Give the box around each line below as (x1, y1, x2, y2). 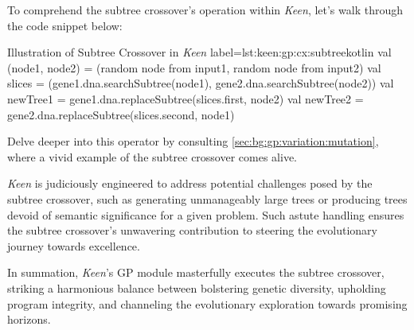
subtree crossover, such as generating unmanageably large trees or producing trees (7, 190, 408, 207)
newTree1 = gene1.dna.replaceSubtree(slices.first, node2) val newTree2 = (7, 90, 364, 107)
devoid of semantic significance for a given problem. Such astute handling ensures (7, 206, 404, 223)
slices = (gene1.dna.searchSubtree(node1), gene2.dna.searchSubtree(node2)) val (7, 75, 394, 91)
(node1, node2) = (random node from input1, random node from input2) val (7, 59, 381, 76)
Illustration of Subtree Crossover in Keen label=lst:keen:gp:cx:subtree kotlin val (7, 44, 392, 60)
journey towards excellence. (7, 237, 140, 254)
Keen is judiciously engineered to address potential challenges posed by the (7, 175, 373, 192)
